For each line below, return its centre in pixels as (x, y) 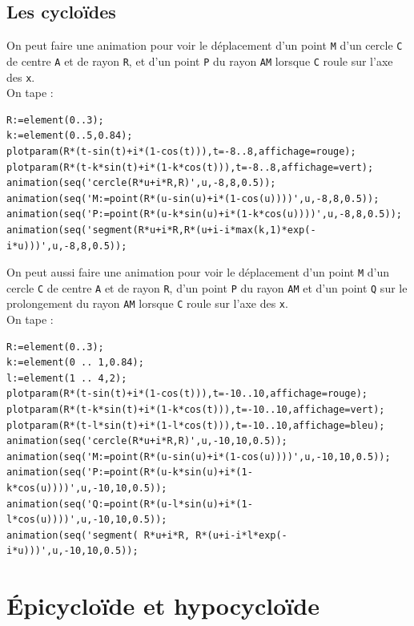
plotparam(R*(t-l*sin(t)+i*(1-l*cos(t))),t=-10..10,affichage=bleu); (196, 425)
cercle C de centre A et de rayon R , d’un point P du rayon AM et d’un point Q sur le (207, 287)
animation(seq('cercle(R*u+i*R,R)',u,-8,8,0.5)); (141, 183)
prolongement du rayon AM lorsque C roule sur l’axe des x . (147, 303)
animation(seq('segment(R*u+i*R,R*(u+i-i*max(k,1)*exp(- (161, 230)
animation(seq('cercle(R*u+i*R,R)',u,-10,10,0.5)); (147, 441)
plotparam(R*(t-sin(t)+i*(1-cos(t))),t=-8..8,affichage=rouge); (181, 151)
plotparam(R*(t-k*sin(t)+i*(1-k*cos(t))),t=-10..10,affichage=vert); (196, 410)
